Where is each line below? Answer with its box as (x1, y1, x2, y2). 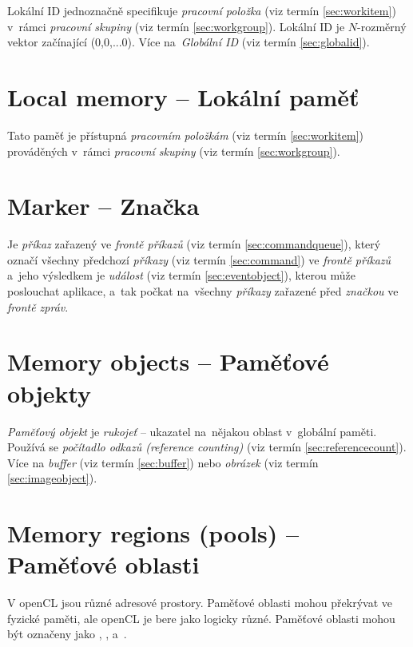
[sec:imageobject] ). (7, 470, 97, 486)
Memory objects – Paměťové (7, 345, 329, 378)
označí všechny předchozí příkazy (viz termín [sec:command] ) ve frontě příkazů (7, 251, 391, 268)
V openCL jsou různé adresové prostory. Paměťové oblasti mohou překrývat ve (7, 594, 392, 611)
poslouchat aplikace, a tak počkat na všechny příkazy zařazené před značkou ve (7, 283, 399, 299)
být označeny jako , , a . (7, 625, 127, 642)
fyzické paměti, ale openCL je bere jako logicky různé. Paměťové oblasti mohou (7, 609, 395, 626)
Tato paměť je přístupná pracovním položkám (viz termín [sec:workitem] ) (7, 126, 364, 143)
